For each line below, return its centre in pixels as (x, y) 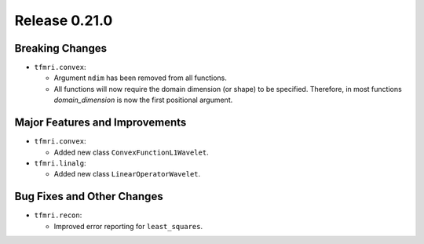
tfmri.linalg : (60, 163)
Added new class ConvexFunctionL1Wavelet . (131, 152)
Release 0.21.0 (64, 20)
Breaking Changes (61, 48)
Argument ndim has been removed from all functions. (141, 78)
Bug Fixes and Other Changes (89, 197)
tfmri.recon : (58, 215)
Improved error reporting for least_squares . (128, 226)
